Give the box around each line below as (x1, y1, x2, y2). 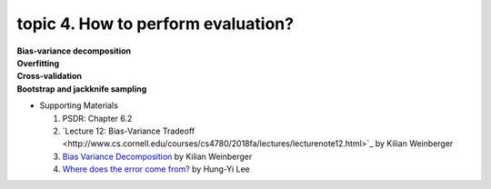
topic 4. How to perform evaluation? (16, 14, 295, 34)
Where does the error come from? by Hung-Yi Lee (62, 164, 250, 174)
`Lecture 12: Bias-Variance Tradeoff (62, 125, 195, 136)
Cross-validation (16, 71, 82, 82)
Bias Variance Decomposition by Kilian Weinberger (62, 151, 253, 162)
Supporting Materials (39, 100, 118, 111)
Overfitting (16, 57, 60, 68)
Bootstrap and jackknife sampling (16, 83, 147, 94)
